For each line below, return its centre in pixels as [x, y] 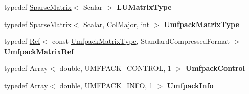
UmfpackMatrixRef [39, 51]
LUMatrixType [144, 7]
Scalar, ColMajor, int [116, 24]
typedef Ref [22, 41]
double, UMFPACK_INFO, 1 [106, 85]
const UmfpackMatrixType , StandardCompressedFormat [141, 41]
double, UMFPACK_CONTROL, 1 [115, 68]
